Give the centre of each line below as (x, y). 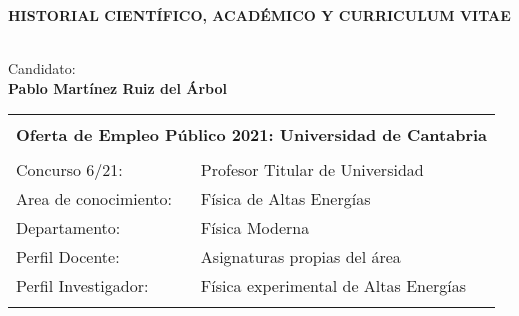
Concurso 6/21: (69, 170)
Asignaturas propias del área (300, 257)
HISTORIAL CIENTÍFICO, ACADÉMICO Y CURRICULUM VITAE (259, 15)
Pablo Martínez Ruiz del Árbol (117, 87)
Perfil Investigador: (82, 286)
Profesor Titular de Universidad (312, 170)
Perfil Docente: (68, 257)
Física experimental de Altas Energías (333, 286)
